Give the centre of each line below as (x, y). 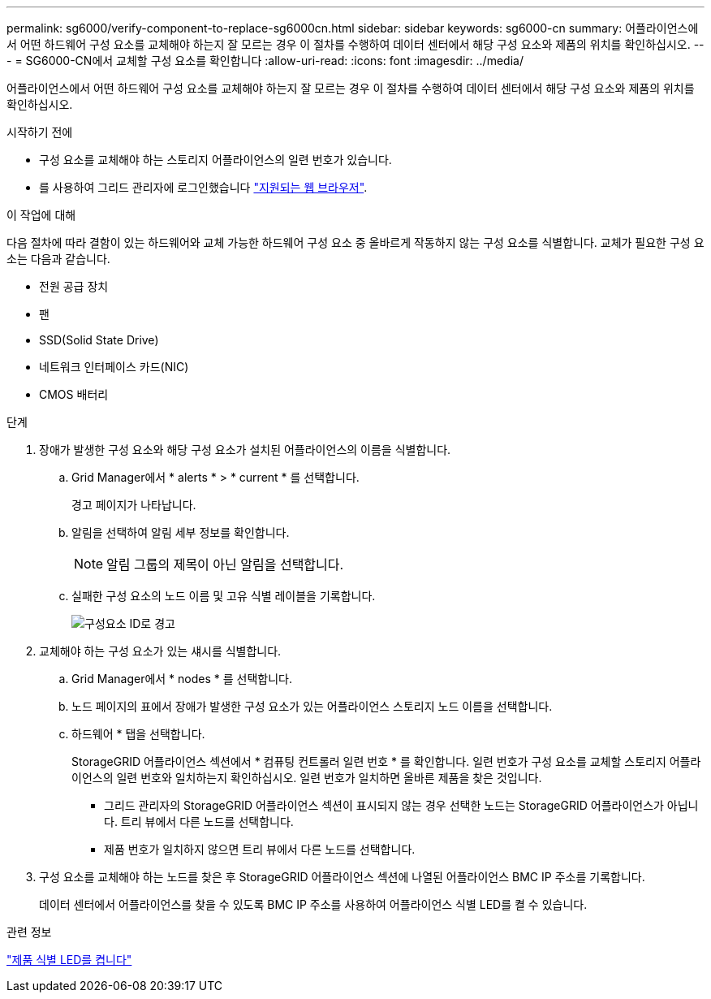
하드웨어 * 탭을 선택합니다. (138, 734)
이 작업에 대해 (41, 215)
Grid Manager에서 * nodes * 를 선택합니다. (182, 679)
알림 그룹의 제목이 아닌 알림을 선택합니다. (225, 564)
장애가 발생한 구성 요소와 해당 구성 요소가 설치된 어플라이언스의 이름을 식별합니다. (245, 450)
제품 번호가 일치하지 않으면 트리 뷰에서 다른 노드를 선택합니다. (260, 849)
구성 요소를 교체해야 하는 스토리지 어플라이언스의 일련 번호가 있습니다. (215, 160)
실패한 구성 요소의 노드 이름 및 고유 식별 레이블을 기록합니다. (224, 596)
